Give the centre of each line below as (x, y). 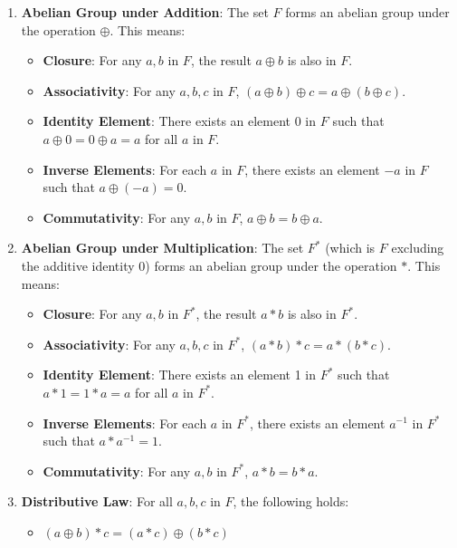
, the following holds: (291, 501)
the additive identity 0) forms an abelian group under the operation (209, 265)
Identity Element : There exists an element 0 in (180, 121)
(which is (350, 248)
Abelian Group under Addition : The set (145, 12)
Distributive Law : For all (97, 501)
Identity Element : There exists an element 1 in (180, 375)
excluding (418, 248)
